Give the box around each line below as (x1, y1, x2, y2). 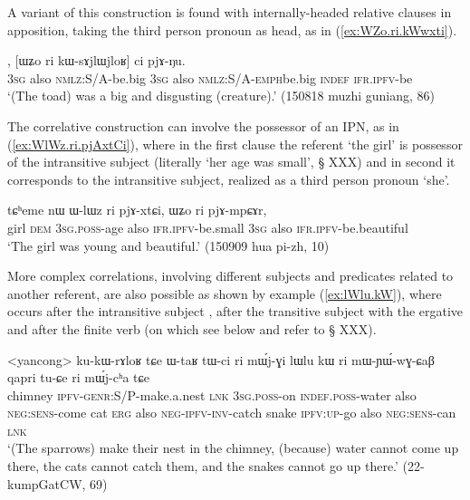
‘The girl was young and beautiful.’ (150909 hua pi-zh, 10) (7, 236, 330, 255)
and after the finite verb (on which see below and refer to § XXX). (7, 319, 377, 338)
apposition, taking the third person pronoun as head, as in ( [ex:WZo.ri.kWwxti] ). (7, 20, 457, 39)
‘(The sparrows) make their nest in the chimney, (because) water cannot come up (7, 438, 459, 457)
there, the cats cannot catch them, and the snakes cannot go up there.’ (7, 457, 398, 476)
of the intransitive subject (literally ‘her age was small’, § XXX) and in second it (7, 152, 456, 171)
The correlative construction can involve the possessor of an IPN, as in (7, 116, 399, 135)
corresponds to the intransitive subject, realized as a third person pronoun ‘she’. (7, 169, 450, 188)
